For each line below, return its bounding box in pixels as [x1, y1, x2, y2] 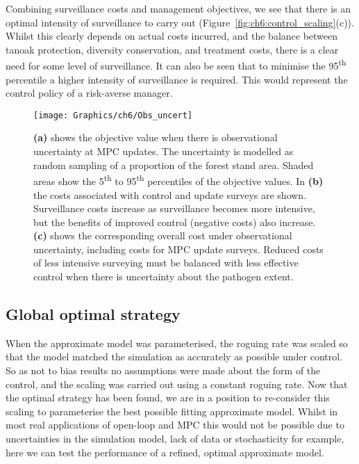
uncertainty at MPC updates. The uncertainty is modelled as [33, 144, 294, 159]
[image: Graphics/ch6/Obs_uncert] [33, 110, 193, 120]
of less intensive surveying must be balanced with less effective [33, 255, 299, 270]
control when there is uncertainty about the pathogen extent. [33, 269, 294, 284]
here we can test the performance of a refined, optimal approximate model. [6, 445, 324, 459]
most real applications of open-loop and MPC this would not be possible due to [6, 417, 344, 432]
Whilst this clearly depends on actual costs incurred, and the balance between [6, 29, 338, 43]
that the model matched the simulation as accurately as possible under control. [6, 349, 343, 364]
